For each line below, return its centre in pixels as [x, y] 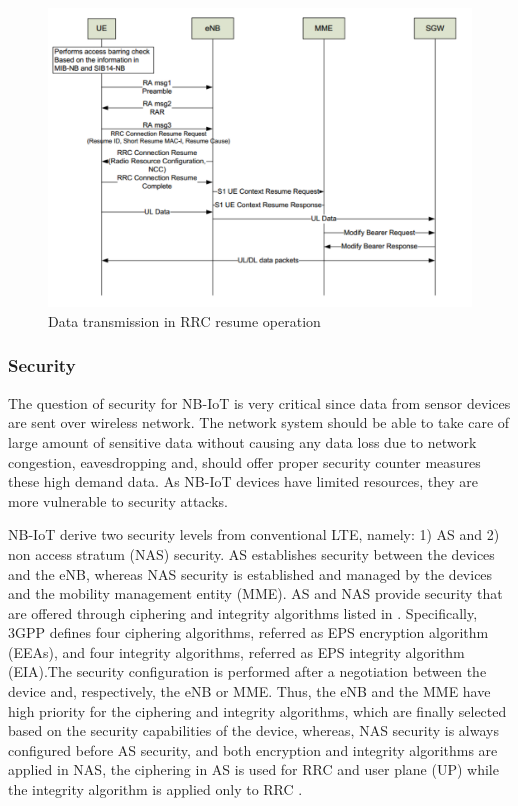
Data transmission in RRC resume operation [184, 320]
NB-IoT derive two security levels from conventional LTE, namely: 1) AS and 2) [254, 534]
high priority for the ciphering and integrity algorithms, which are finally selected [257, 710]
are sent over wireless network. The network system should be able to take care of [259, 422]
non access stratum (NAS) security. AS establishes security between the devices [251, 553]
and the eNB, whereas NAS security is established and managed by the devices [250, 573]
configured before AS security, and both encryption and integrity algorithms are [253, 749]
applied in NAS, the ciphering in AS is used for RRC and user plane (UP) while [253, 769]
